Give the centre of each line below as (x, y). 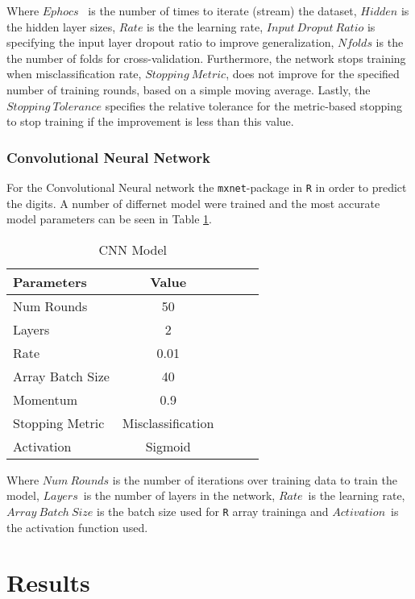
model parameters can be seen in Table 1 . (109, 219)
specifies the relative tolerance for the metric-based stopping (254, 105)
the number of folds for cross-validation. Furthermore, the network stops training (206, 58)
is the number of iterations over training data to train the (255, 479)
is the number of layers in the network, (179, 495)
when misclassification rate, (74, 74)
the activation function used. (77, 527)
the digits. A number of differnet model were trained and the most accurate (193, 203)
